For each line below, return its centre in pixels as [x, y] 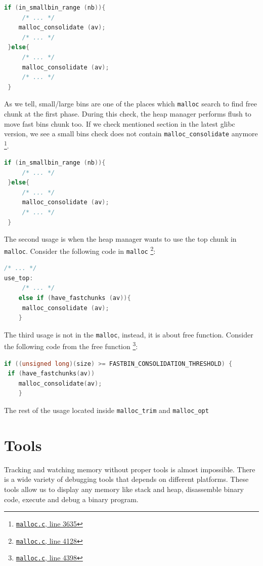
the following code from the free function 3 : [71, 346]
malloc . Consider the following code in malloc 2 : [80, 250]
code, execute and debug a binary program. [71, 499]
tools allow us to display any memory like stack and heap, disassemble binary [124, 489]
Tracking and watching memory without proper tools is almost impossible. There [130, 469]
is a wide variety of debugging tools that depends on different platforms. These [126, 479]
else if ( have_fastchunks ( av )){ [75, 298]
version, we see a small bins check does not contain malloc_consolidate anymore [131, 134]
